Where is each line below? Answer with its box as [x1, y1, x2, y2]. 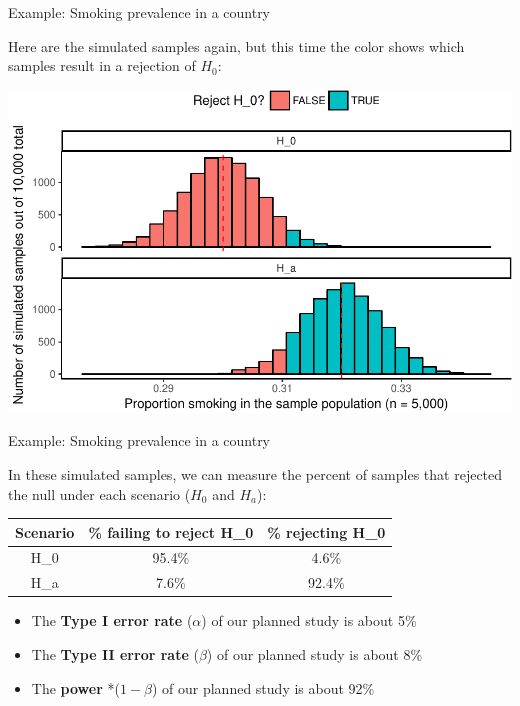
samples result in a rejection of [8, 55, 196, 76]
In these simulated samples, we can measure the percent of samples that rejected [8, 463, 503, 484]
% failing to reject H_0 [88, 521, 254, 542]
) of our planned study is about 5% [201, 610, 417, 631]
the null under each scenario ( [8, 483, 191, 504]
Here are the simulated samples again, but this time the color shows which [8, 35, 465, 56]
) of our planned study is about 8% [206, 643, 423, 664]
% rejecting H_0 [267, 521, 386, 542]
